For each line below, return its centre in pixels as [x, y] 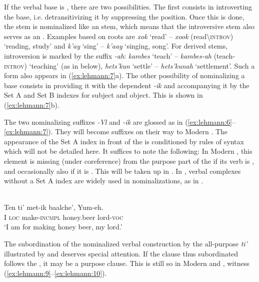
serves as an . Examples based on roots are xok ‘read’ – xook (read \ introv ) [119, 36]
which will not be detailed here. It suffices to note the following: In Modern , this [128, 151]
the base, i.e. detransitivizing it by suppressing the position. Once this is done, [124, 16]
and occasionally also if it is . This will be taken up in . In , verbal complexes [122, 171]
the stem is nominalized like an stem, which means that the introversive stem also [129, 26]
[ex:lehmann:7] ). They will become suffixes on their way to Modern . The [116, 131]
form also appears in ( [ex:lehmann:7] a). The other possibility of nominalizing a [124, 75]
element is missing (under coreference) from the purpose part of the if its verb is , [129, 161]
